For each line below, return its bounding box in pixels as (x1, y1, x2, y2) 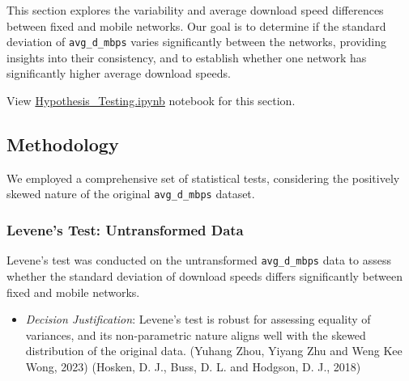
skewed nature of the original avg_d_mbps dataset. (6, 185, 255, 202)
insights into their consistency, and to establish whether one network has (6, 49, 367, 66)
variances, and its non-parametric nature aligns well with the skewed (25, 326, 366, 343)
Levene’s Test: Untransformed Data (6, 220, 244, 239)
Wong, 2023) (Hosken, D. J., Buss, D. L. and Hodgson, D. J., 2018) (25, 358, 361, 375)
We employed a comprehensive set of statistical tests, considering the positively (6, 169, 400, 186)
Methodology (6, 132, 119, 157)
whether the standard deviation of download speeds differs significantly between (6, 267, 403, 284)
